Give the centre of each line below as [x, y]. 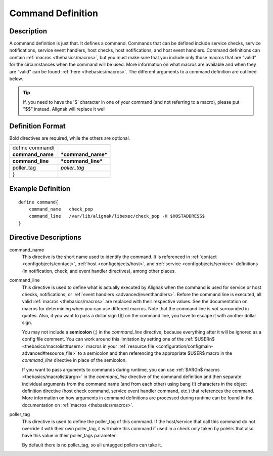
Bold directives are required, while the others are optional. [70, 138]
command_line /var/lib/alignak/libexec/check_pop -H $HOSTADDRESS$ [117, 216]
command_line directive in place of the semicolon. [74, 360]
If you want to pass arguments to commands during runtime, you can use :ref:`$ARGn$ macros [121, 369]
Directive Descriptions [45, 238]
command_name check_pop [61, 209]
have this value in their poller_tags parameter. [70, 436]
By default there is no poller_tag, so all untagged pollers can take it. [92, 445]
